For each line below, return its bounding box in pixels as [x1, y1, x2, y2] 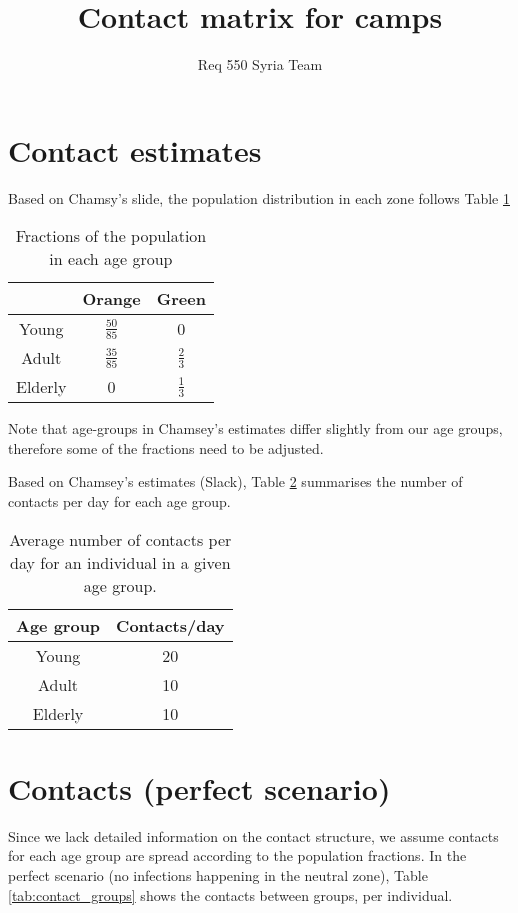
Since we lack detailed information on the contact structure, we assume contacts [8, 825, 499, 846]
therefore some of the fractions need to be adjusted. [8, 437, 324, 458]
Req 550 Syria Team [197, 54, 323, 75]
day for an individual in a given [10, 550, 231, 574]
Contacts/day [116, 613, 225, 637]
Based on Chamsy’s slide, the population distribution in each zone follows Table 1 [8, 187, 510, 208]
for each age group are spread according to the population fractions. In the [8, 845, 467, 866]
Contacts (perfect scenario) [8, 767, 391, 808]
